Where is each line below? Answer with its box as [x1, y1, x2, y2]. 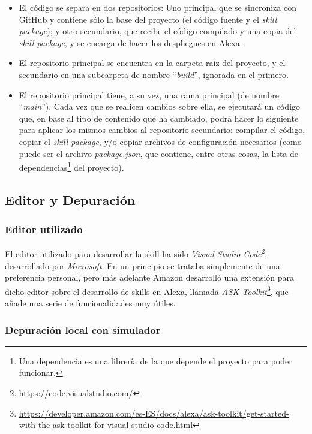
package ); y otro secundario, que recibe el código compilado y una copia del [19, 25, 296, 37]
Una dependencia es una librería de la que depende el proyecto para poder [19, 354, 292, 367]
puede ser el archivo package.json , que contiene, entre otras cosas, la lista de [19, 147, 299, 159]
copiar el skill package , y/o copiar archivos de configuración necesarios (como [19, 135, 302, 147]
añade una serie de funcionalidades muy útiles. [5, 297, 176, 309]
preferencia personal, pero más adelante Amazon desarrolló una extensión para [5, 271, 295, 284]
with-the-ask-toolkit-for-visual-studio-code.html [19, 418, 193, 431]
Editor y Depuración [5, 190, 136, 209]
